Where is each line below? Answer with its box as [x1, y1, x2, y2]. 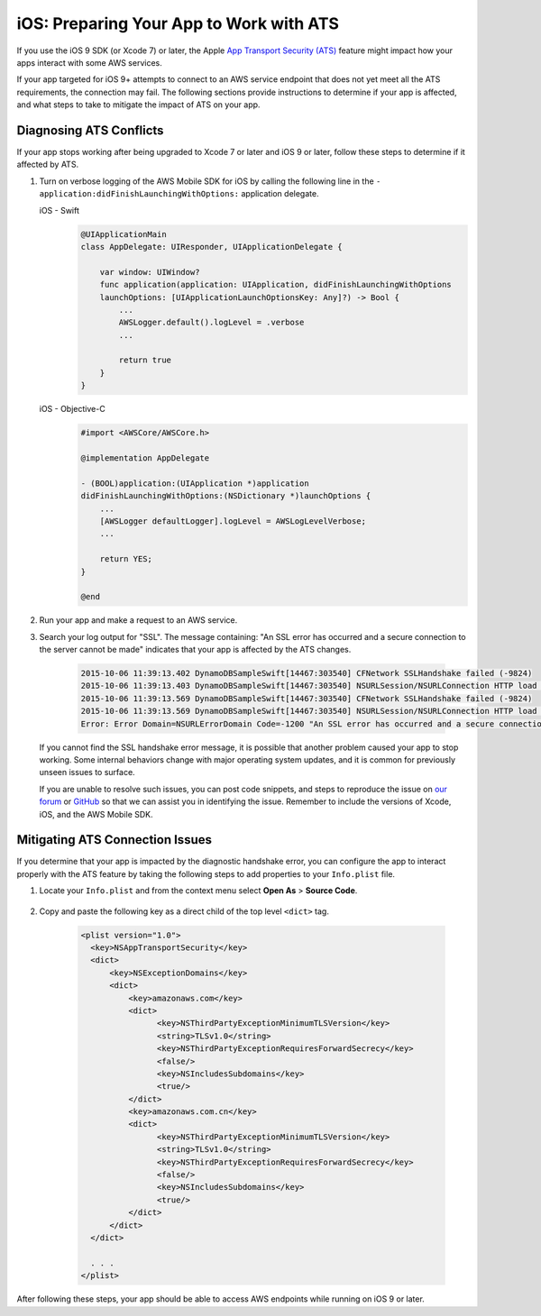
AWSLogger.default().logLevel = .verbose [118, 317, 305, 328]
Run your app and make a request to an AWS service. [39, 615, 238, 626]
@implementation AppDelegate [80, 453, 210, 463]
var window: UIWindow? [99, 267, 200, 277]
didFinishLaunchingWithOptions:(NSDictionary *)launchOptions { [80, 491, 371, 501]
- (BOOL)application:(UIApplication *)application [80, 478, 310, 489]
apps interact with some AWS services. [16, 57, 162, 68]
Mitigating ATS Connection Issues [16, 832, 212, 847]
